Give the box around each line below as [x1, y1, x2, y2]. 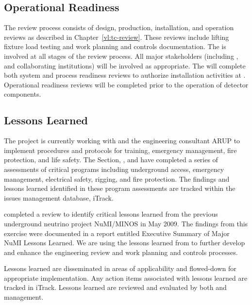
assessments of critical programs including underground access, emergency [4, 164, 224, 174]
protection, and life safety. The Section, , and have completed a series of [4, 154, 218, 165]
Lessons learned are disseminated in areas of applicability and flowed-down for [4, 263, 236, 273]
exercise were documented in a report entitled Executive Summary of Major [4, 228, 230, 238]
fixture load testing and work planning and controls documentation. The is [4, 41, 226, 51]
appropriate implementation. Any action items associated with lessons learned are [4, 272, 248, 283]
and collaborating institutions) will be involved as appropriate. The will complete [4, 60, 246, 70]
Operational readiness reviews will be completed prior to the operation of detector [4, 79, 249, 89]
